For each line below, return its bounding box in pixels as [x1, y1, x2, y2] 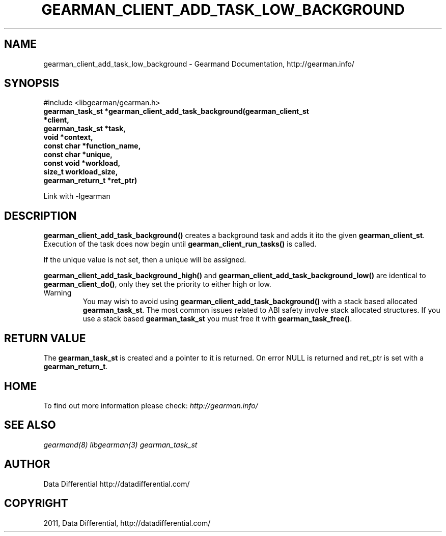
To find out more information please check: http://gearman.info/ [43, 401, 258, 410]
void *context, [43, 133, 93, 142]
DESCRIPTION [4, 209, 77, 222]
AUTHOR [4, 458, 50, 471]
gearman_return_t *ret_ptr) [43, 176, 137, 185]
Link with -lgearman [43, 192, 110, 201]
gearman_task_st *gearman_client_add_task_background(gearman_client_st [43, 107, 309, 116]
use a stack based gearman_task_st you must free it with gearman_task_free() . [82, 314, 352, 323]
